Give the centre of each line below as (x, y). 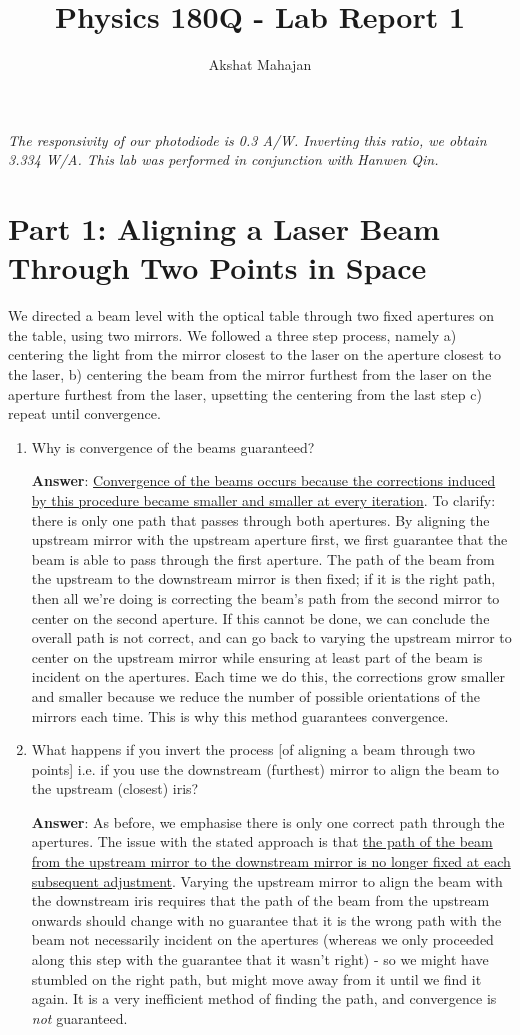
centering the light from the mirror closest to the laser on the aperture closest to (254, 354)
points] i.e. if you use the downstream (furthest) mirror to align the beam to (265, 768)
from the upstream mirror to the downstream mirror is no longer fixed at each (271, 861)
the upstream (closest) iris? (115, 788)
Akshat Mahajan (260, 64)
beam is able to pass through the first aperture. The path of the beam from (263, 558)
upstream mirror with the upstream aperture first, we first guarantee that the (269, 539)
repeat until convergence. (84, 413)
